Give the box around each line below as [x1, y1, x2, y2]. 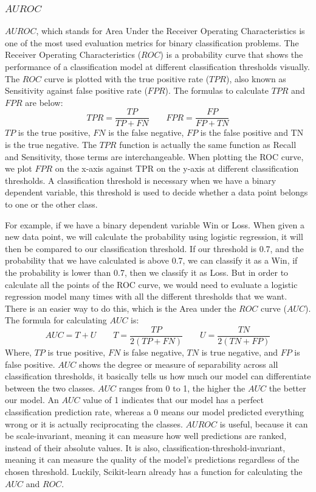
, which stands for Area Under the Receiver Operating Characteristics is [36, 24, 305, 37]
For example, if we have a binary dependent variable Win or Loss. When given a [5, 218, 305, 231]
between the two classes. [5, 381, 95, 394]
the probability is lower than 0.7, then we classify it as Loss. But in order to [5, 265, 289, 278]
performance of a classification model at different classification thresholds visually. [5, 60, 310, 72]
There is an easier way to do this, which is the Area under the [5, 301, 236, 314]
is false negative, [123, 346, 184, 358]
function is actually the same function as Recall [119, 138, 297, 151]
